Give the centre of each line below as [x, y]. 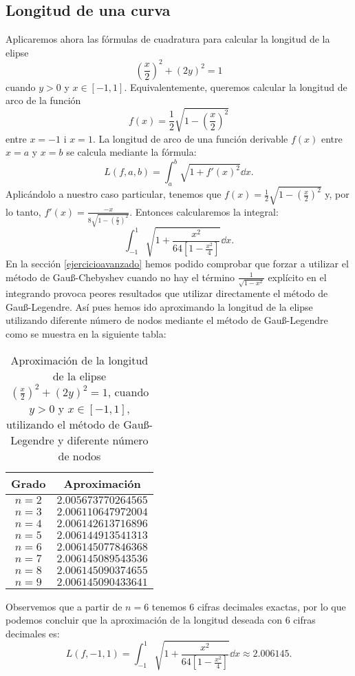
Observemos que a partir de [64, 606]
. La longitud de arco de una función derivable [190, 138]
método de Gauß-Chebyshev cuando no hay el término [120, 277]
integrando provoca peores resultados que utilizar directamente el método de [167, 293]
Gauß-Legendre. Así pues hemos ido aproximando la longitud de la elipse [159, 306]
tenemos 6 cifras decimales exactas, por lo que [249, 606]
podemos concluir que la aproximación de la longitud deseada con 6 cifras [161, 620]
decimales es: [33, 633]
